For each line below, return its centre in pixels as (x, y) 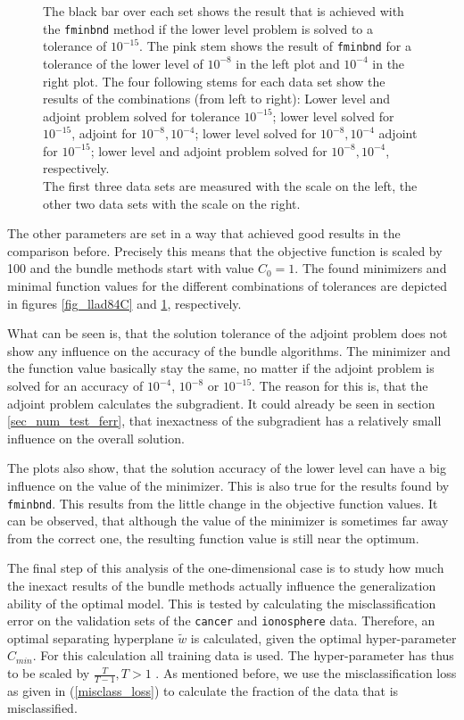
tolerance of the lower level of (123, 63)
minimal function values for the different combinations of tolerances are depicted (228, 286)
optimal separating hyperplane (91, 637)
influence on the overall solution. (96, 438)
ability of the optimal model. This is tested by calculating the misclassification (222, 603)
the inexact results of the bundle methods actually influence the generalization (222, 585)
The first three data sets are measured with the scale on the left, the (230, 186)
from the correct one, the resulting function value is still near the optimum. (213, 538)
